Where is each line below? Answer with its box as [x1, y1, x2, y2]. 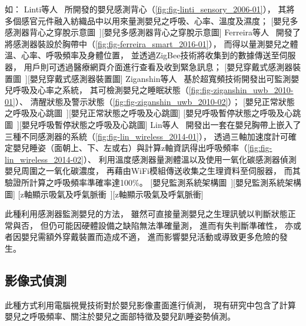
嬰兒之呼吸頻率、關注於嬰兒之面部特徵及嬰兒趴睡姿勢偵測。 [5, 310, 235, 322]
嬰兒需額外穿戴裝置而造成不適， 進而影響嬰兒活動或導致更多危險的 [21, 230, 280, 243]
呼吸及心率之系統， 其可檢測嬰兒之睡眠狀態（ [12, 84, 189, 96]
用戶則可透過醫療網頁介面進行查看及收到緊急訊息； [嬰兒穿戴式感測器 [24, 60, 293, 73]
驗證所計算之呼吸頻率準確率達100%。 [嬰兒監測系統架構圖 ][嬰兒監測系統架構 [5, 176, 302, 188]
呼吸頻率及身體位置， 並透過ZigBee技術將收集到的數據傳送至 [45, 49, 280, 61]
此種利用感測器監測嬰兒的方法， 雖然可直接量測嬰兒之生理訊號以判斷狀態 [5, 208, 288, 220]
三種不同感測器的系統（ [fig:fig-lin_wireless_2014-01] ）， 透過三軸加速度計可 [5, 130, 288, 142]
